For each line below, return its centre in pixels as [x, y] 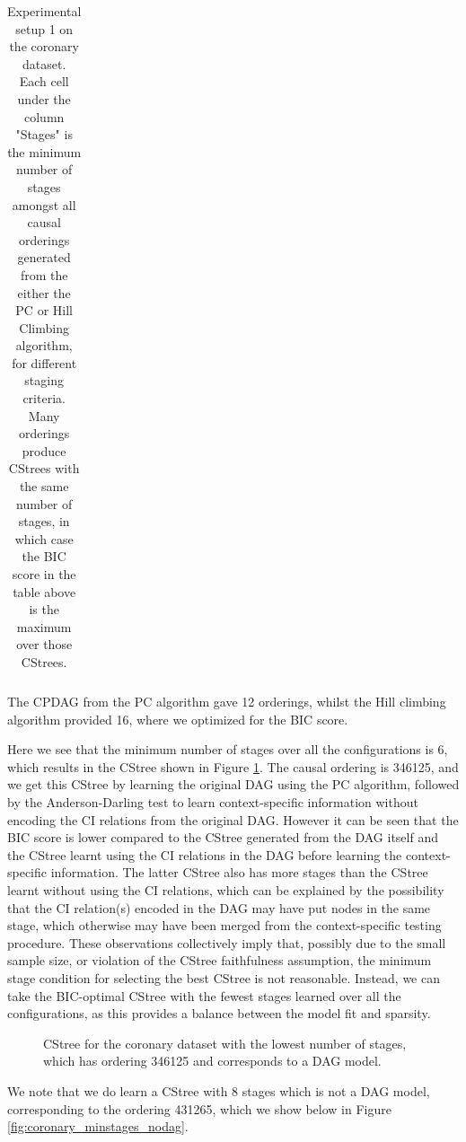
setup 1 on [44, 28]
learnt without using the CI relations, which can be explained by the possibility [226, 890]
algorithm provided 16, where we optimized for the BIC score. [178, 719]
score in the [44, 574]
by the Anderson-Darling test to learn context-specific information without [213, 802]
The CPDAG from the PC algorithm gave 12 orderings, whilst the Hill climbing [227, 702]
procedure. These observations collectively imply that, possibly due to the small [227, 942]
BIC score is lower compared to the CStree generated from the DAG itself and [223, 837]
